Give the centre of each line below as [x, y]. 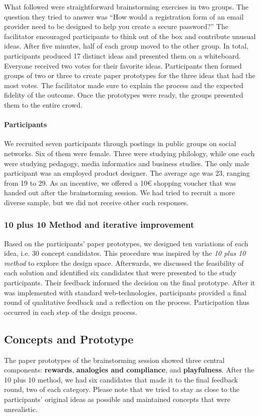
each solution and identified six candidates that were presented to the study [120, 273]
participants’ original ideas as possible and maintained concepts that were [117, 399]
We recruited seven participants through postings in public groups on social [120, 143]
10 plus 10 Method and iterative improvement [99, 225]
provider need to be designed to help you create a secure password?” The [116, 26]
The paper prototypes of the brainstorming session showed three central [114, 360]
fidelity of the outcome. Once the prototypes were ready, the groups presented [124, 95]
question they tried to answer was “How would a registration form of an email [124, 16]
